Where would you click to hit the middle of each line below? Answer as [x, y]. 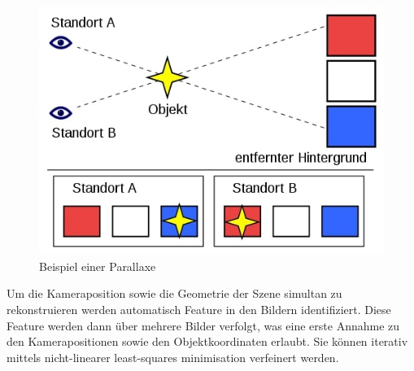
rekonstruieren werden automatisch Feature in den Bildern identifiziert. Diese [199, 310]
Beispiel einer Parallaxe [98, 266]
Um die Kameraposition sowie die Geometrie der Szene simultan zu [174, 293]
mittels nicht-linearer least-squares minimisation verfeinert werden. [173, 357]
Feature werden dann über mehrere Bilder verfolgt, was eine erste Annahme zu [203, 325]
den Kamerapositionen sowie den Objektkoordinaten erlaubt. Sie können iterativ [207, 341]
